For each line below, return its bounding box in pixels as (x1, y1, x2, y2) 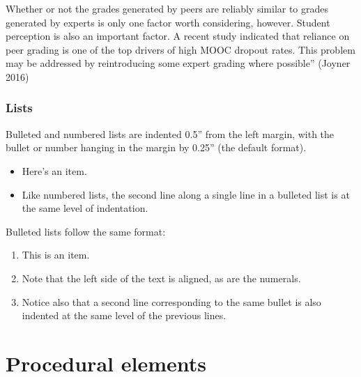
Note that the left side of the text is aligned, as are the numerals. (22, 270, 301, 285)
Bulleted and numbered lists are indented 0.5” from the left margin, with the (6, 126, 335, 141)
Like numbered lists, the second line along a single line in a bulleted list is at (22, 187, 350, 201)
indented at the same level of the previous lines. (22, 308, 226, 323)
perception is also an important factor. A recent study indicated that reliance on (6, 29, 350, 43)
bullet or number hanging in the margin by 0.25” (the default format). (6, 140, 307, 155)
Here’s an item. (22, 163, 87, 178)
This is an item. (22, 247, 90, 262)
